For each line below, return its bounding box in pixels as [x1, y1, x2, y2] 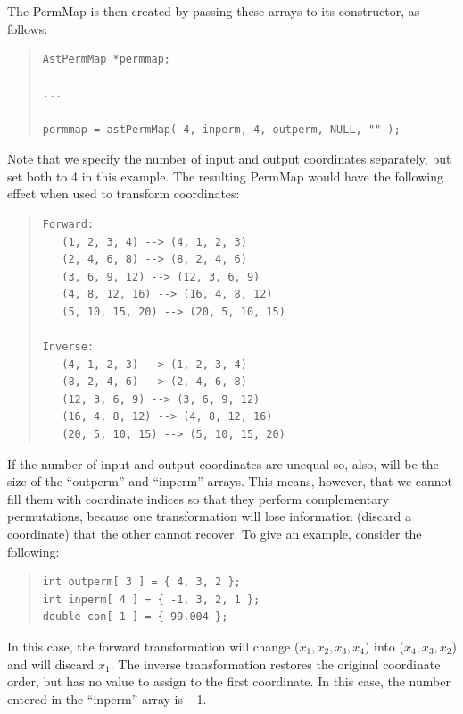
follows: [7, 19, 48, 38]
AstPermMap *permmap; [42, 53, 170, 66]
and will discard [7, 654, 95, 673]
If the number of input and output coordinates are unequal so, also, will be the [7, 454, 439, 473]
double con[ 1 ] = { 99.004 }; [42, 610, 228, 624]
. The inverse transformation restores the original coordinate [110, 654, 441, 673]
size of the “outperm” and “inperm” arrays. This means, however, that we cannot [7, 472, 453, 491]
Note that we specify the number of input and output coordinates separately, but [7, 149, 451, 168]
